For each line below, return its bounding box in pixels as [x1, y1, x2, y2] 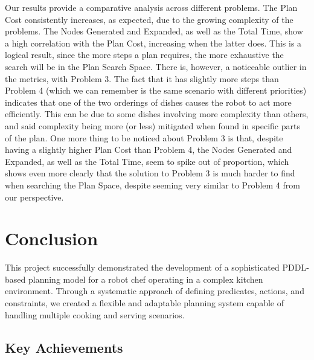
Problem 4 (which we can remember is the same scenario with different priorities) [5, 84, 307, 97]
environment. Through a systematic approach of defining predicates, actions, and [5, 284, 304, 297]
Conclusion [5, 226, 98, 251]
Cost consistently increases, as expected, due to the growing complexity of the [5, 13, 293, 25]
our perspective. [5, 190, 64, 203]
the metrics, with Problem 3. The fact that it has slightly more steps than [5, 72, 279, 85]
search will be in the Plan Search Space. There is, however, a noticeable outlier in [5, 60, 307, 72]
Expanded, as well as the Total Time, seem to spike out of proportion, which [5, 155, 289, 167]
